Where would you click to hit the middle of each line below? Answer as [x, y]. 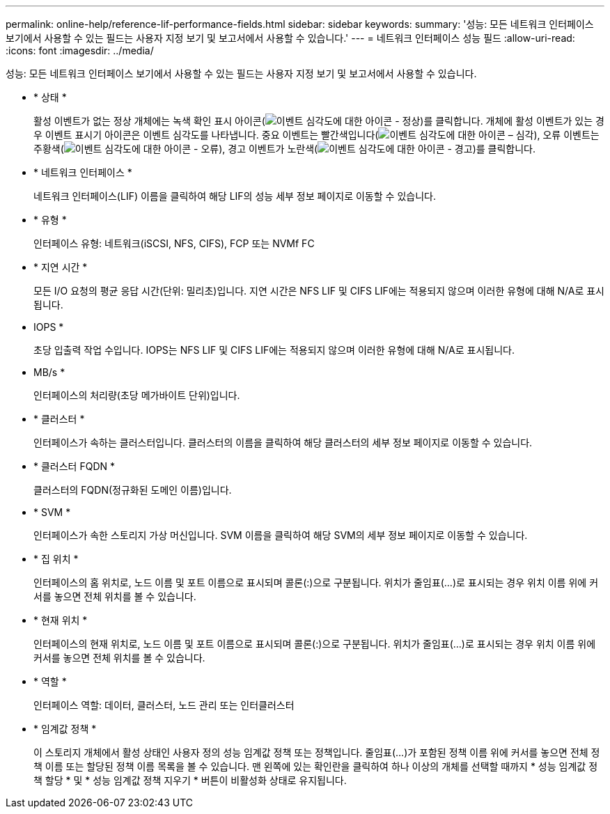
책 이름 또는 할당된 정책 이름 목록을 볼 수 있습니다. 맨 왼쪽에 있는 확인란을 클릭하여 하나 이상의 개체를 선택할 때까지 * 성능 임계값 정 [316, 766]
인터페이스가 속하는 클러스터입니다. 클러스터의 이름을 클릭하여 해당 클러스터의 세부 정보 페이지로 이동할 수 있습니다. [283, 443]
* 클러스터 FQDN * [74, 466]
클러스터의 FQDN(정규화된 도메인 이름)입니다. [133, 490]
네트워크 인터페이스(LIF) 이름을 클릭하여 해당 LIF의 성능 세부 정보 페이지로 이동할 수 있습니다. [235, 196]
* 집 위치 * [56, 559]
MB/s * [49, 372]
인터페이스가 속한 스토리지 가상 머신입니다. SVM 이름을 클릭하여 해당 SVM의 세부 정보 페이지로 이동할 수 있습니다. [281, 535]
